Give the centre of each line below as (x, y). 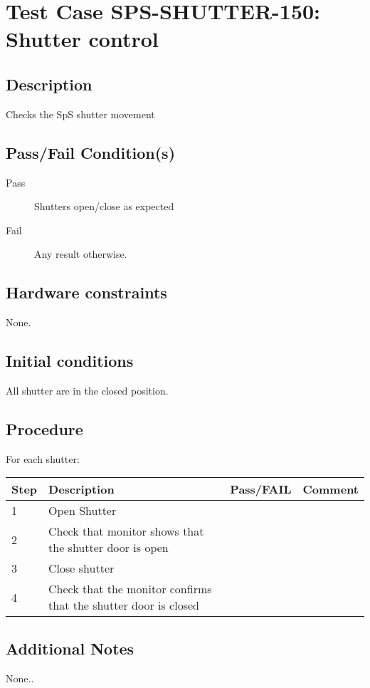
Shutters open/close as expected (104, 206)
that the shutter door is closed (124, 605)
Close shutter (81, 568)
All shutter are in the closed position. (87, 390)
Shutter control (82, 39)
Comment (331, 489)
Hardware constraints (86, 292)
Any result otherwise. (81, 254)
